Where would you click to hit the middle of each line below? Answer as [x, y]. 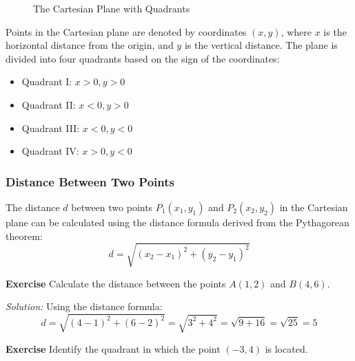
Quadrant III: [51, 128]
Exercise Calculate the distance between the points [116, 283]
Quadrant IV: [50, 151]
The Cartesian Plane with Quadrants [112, 8]
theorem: [24, 236]
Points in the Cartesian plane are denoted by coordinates [126, 31]
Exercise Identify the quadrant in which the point [113, 349]
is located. [286, 349]
